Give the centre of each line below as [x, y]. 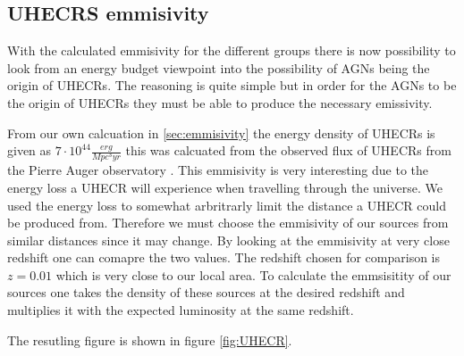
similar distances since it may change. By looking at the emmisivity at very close [228, 240]
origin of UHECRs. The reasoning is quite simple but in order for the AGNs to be [232, 85]
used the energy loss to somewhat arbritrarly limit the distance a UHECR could [227, 205]
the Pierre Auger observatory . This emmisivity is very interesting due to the [218, 170]
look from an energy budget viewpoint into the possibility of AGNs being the [219, 67]
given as [30, 150]
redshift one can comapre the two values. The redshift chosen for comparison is [224, 257]
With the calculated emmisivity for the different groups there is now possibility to [232, 50]
